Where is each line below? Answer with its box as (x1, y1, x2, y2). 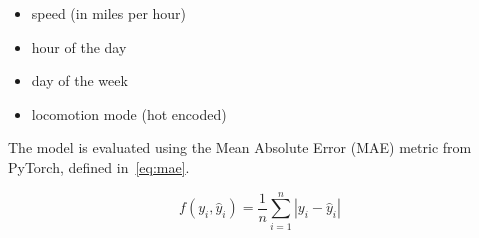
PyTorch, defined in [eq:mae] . (8, 156, 190, 177)
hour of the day (31, 36, 127, 57)
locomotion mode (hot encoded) (31, 103, 227, 124)
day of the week (31, 70, 128, 91)
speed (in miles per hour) (31, 3, 187, 23)
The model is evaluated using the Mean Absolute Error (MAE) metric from (8, 137, 472, 158)
